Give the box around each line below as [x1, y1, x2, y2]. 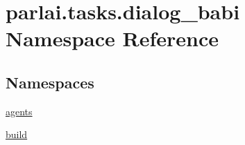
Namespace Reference [6, 24, 219, 52]
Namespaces [6, 71, 94, 93]
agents [6, 104, 33, 118]
